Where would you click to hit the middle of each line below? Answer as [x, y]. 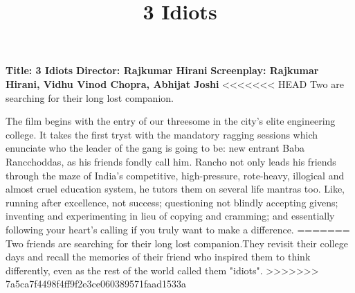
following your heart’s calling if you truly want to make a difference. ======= [178, 229]
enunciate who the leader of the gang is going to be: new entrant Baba [155, 148]
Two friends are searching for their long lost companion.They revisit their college [177, 243]
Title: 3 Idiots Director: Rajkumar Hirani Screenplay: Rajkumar [162, 70]
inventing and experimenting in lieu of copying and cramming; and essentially [170, 216]
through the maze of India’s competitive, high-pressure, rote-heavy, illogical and [175, 175]
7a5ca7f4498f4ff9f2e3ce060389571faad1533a [96, 284]
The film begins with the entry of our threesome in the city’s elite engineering [171, 121]
